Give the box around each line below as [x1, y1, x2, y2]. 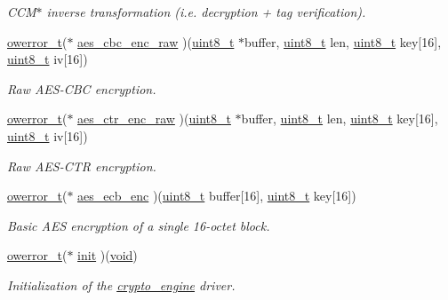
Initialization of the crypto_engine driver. [7, 275, 236, 294]
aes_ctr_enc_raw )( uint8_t [77, 109, 231, 128]
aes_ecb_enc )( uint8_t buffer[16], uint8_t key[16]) [77, 186, 356, 205]
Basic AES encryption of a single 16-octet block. [7, 216, 270, 234]
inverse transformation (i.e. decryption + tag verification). [46, 3, 366, 20]
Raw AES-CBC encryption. [7, 79, 156, 98]
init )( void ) [77, 246, 138, 264]
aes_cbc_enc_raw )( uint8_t [77, 32, 235, 51]
